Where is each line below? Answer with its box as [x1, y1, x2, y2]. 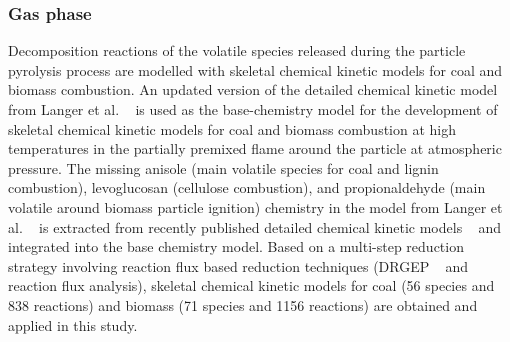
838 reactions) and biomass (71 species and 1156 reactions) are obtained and [8, 294, 478, 315]
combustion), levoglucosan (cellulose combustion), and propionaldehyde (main [8, 177, 486, 198]
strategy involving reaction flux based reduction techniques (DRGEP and [8, 255, 469, 276]
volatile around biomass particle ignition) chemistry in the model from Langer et [8, 196, 503, 217]
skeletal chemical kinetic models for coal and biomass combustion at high [8, 118, 456, 139]
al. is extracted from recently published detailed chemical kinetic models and [8, 216, 502, 237]
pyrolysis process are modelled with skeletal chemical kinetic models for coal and [8, 59, 503, 80]
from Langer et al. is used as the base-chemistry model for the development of [8, 99, 498, 119]
